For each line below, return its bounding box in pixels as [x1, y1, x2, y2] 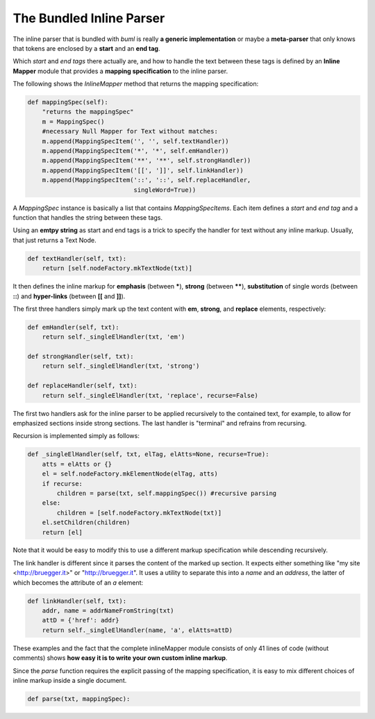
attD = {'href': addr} [42, 616, 119, 624]
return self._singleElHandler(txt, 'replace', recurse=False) [42, 391, 258, 399]
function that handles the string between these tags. [12, 213, 163, 222]
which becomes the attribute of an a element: [12, 578, 144, 587]
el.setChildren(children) [42, 519, 131, 526]
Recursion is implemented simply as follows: [12, 432, 140, 440]
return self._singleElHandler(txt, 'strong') [42, 362, 200, 370]
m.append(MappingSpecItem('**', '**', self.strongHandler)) [42, 156, 251, 165]
